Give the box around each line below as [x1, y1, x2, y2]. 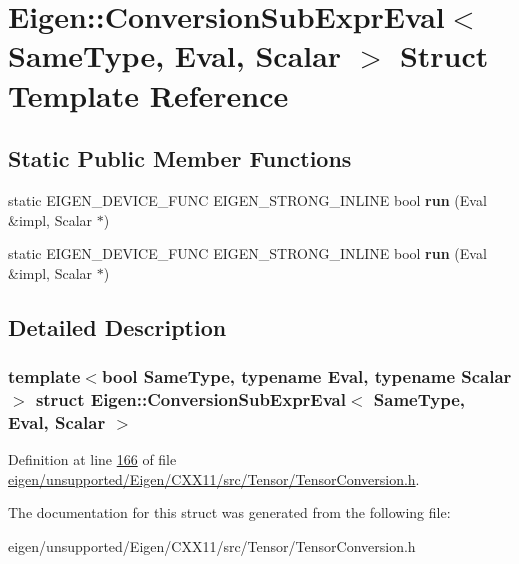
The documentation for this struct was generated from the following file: [8, 502, 451, 523]
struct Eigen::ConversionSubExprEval [35, 386, 346, 411]
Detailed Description [8, 311, 227, 342]
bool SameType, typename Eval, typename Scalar [101, 364, 512, 389]
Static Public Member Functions [8, 143, 352, 174]
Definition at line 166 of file [8, 449, 177, 470]
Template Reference [8, 74, 289, 115]
